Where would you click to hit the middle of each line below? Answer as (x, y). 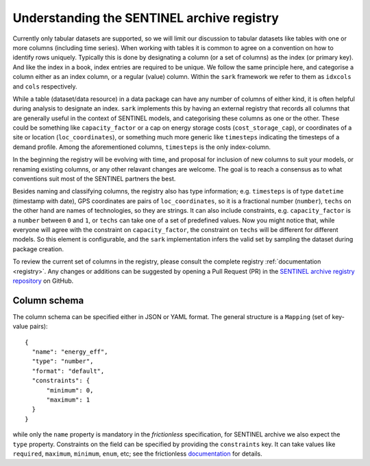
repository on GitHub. (43, 281)
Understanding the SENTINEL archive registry (146, 18)
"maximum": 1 (68, 399)
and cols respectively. (45, 86)
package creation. (38, 249)
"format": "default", (68, 371)
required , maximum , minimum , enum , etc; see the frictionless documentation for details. (138, 454)
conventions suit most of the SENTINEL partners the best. (94, 179)
